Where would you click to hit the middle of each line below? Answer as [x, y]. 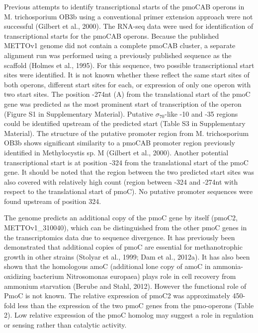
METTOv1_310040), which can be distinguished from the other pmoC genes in [126, 228]
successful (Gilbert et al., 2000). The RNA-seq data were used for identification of [129, 26]
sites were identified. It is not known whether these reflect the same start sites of [127, 75]
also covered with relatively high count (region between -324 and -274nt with [121, 181]
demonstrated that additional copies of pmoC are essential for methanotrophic [123, 247]
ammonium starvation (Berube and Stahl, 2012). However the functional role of [125, 286]
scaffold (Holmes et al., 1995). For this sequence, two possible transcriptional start [129, 65]
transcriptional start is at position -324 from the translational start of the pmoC [126, 162]
